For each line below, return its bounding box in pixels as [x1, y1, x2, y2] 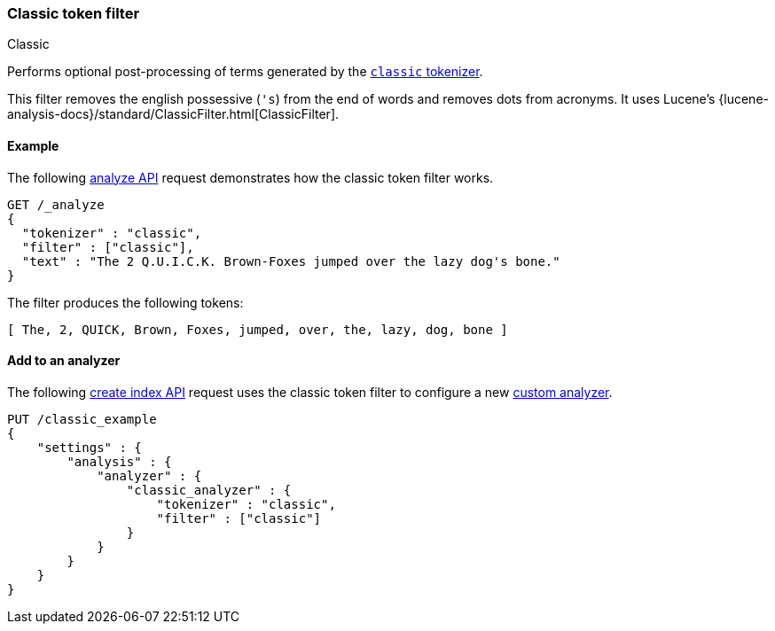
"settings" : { [36, 440, 142, 455]
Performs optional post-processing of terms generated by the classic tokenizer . [7, 64, 483, 80]
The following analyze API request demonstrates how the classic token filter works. [7, 169, 494, 185]
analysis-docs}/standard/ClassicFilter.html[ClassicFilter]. [7, 106, 340, 122]
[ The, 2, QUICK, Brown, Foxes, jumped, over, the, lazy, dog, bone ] [7, 322, 508, 337]
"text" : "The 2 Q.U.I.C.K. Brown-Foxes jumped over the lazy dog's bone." [21, 253, 560, 269]
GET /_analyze [7, 197, 105, 212]
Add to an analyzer [7, 353, 121, 369]
